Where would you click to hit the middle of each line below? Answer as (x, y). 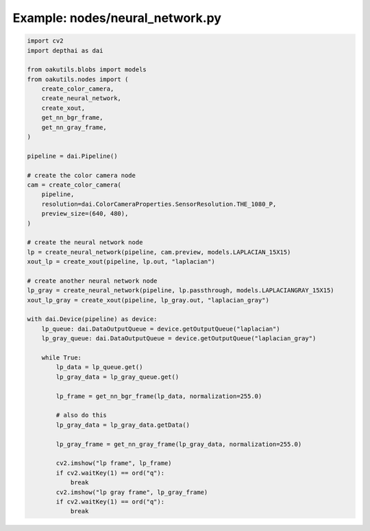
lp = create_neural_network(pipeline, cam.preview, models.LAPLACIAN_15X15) (159, 252)
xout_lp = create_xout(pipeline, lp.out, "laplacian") (121, 262)
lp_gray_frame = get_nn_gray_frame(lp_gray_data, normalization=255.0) (179, 444)
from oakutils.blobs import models (87, 70)
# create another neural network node (92, 281)
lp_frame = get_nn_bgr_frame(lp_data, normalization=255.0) (159, 396)
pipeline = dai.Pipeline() (72, 156)
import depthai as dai (65, 50)
